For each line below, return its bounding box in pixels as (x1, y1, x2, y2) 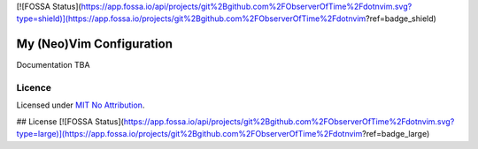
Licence (16, 82, 52, 94)
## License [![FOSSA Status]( (16, 115, 124, 127)
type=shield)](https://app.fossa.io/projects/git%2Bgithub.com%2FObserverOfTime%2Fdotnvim (16, 13, 366, 24)
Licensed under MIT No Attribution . (16, 100, 145, 110)
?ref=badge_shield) (366, 13, 437, 24)
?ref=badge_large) (361, 129, 430, 139)
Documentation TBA (16, 60, 90, 71)
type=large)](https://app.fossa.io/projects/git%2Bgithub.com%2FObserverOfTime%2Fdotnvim (16, 129, 363, 139)
